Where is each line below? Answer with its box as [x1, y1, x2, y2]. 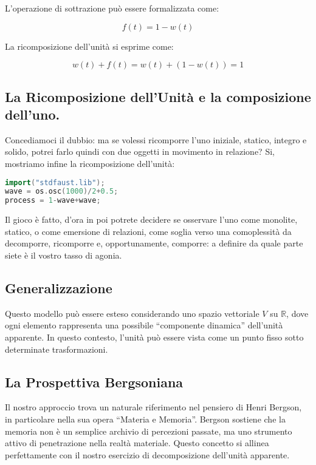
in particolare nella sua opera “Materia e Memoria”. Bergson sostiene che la [5, 412, 286, 425]
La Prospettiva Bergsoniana [5, 372, 184, 391]
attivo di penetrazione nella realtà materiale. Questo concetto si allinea [5, 436, 269, 449]
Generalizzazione [5, 278, 112, 297]
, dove [286, 307, 309, 319]
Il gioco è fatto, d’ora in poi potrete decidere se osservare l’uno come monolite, [5, 213, 298, 226]
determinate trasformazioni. [5, 342, 108, 355]
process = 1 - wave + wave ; [5, 196, 101, 205]
